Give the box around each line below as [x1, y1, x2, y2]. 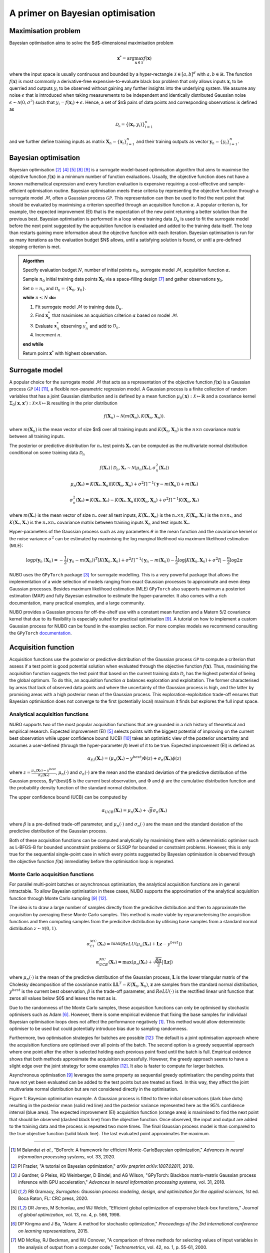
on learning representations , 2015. [18, 1228, 89, 1234]
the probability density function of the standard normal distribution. [9, 785, 148, 791]
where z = [9, 769, 31, 775]
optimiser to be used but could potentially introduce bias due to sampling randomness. [9, 1025, 188, 1032]
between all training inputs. [9, 434, 65, 440]
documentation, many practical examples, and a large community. [9, 599, 145, 606]
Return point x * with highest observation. [22, 350, 107, 356]
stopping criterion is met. [9, 244, 61, 250]
